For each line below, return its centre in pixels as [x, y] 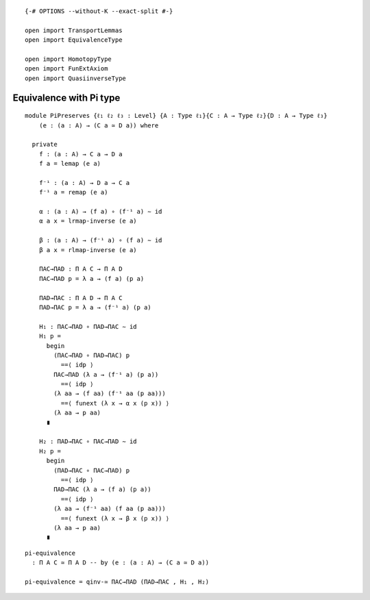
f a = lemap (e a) [70, 164]
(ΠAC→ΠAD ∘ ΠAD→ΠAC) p [92, 355]
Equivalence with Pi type [66, 98]
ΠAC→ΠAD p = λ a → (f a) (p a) [91, 278]
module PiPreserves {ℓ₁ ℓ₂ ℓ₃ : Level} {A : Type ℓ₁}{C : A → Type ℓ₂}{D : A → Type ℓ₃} [176, 116]
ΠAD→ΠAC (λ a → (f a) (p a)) [103, 489]
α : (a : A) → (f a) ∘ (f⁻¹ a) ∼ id [100, 212]
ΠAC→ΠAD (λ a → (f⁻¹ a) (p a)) [106, 374]
